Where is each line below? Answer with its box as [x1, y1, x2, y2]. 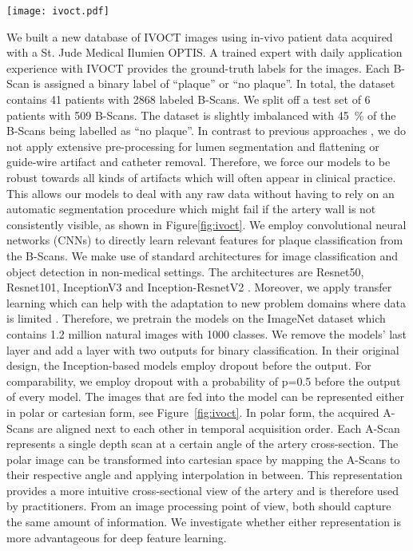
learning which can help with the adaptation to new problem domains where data [6, 294, 406, 311]
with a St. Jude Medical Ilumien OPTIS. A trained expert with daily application [6, 44, 403, 61]
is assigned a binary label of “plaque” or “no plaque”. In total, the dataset [33, 75, 395, 92]
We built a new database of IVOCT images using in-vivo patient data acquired [6, 28, 393, 45]
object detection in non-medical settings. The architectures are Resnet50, [6, 263, 364, 279]
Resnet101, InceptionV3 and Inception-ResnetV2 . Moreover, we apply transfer [6, 279, 392, 295]
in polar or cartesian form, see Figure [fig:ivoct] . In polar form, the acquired [6, 403, 379, 420]
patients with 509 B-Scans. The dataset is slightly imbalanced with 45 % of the [6, 106, 396, 123]
